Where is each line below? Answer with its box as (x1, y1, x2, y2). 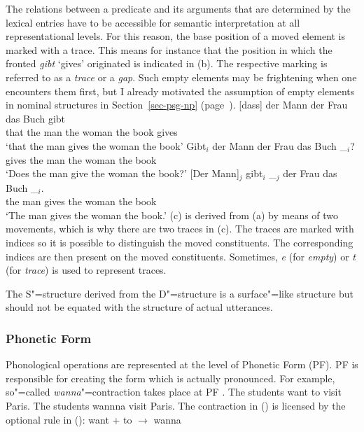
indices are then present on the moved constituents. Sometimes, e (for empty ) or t (6, 249, 356, 263)
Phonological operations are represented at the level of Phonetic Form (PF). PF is (6, 357, 358, 372)
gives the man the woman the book (6, 152, 157, 167)
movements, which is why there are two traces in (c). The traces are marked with (6, 221, 354, 236)
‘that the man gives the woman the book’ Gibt (6, 138, 206, 153)
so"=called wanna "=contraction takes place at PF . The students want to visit (6, 384, 342, 399)
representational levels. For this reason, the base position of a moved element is (6, 29, 346, 43)
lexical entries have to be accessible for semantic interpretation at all (6, 15, 300, 29)
